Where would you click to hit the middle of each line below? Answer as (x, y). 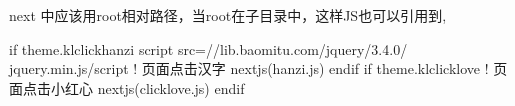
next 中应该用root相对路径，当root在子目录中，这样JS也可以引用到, (228, 15)
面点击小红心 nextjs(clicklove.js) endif (127, 87)
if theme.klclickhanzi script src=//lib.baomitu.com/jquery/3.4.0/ (208, 48)
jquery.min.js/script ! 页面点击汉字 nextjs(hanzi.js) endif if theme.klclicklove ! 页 (258, 68)
